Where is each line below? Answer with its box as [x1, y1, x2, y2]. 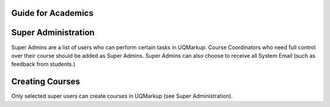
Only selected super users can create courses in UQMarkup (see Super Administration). [11, 92, 233, 100]
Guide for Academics [11, 8, 94, 18]
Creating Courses [11, 77, 81, 87]
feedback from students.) [11, 61, 76, 68]
